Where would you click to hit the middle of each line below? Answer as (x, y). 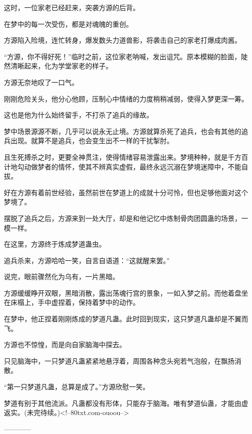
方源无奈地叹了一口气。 (41, 82)
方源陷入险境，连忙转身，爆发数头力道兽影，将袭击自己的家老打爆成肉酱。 (123, 40)
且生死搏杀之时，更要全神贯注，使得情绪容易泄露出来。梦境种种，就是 (116, 157)
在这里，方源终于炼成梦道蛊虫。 (55, 244)
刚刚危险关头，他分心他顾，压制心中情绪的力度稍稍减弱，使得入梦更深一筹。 (126, 98)
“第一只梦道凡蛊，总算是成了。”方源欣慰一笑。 (77, 387)
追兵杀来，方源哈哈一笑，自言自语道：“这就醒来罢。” (87, 260)
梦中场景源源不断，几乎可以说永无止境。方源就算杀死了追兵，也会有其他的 (123, 131)
